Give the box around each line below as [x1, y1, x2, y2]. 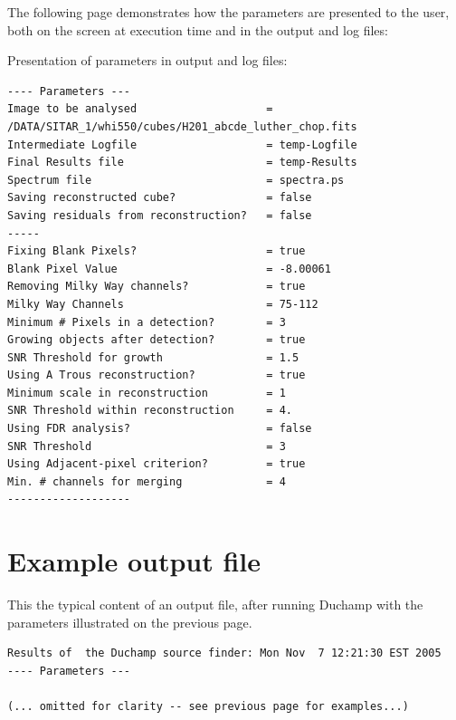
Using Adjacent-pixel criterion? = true [7, 457, 306, 471]
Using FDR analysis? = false [7, 422, 312, 436]
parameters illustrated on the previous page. [7, 612, 252, 631]
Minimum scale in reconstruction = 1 [7, 386, 286, 399]
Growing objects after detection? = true [7, 333, 306, 347]
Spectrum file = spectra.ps [7, 173, 345, 187]
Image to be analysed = [7, 102, 273, 116]
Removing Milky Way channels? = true [7, 280, 306, 293]
